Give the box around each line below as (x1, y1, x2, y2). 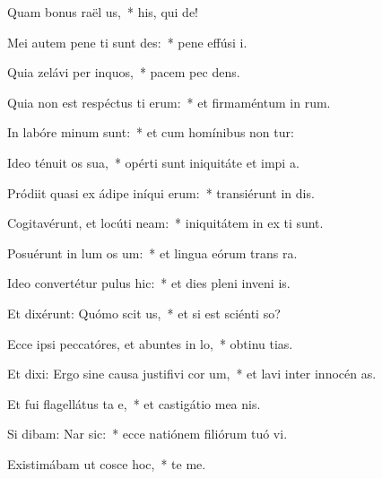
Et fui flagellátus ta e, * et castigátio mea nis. (7, 394, 261, 413)
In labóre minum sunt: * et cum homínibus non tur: (7, 123, 294, 142)
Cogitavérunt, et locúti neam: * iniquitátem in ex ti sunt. (7, 213, 324, 232)
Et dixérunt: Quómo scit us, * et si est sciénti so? (7, 303, 281, 322)
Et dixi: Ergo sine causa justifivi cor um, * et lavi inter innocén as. (7, 364, 377, 383)
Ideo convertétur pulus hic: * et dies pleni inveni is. (7, 274, 291, 292)
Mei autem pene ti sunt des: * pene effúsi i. (7, 32, 247, 51)
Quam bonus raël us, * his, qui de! (7, 3, 199, 21)
